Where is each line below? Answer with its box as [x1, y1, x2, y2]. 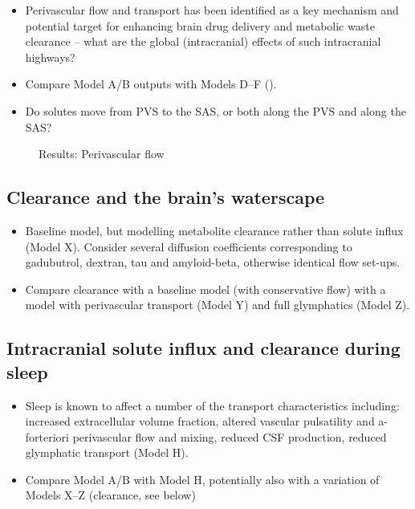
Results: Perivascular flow [39, 145, 165, 162]
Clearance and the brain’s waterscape [6, 185, 325, 210]
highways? [25, 48, 75, 65]
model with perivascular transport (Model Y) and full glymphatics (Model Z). [25, 296, 410, 313]
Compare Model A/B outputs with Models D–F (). [25, 75, 277, 92]
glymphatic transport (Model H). [25, 444, 189, 461]
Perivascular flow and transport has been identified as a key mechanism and [25, 2, 399, 18]
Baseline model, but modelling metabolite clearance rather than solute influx [25, 222, 404, 238]
